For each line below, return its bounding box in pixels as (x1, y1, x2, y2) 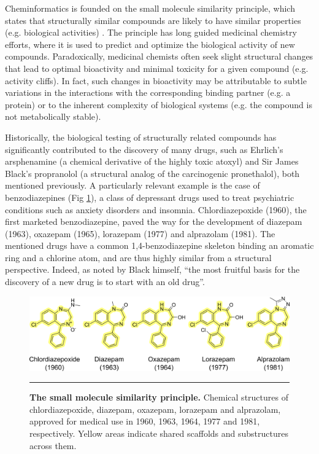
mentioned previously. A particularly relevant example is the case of (5, 179, 260, 192)
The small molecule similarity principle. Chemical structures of (29, 391, 288, 404)
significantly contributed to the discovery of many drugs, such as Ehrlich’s (5, 143, 283, 155)
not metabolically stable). (5, 110, 101, 123)
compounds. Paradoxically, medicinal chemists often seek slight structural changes (5, 50, 313, 63)
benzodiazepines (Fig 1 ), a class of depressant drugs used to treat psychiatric (5, 190, 294, 203)
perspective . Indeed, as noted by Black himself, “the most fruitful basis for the (5, 263, 300, 276)
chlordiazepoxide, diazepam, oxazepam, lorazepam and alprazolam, (29, 402, 281, 415)
